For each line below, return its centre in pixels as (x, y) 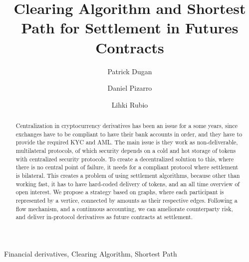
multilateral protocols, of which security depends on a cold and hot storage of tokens (126, 151)
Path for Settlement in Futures (130, 28)
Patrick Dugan (130, 71)
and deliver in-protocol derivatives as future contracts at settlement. (104, 217)
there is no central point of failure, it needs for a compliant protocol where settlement (127, 167)
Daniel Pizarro (130, 88)
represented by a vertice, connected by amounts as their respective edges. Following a (126, 200)
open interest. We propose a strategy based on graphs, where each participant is (120, 192)
